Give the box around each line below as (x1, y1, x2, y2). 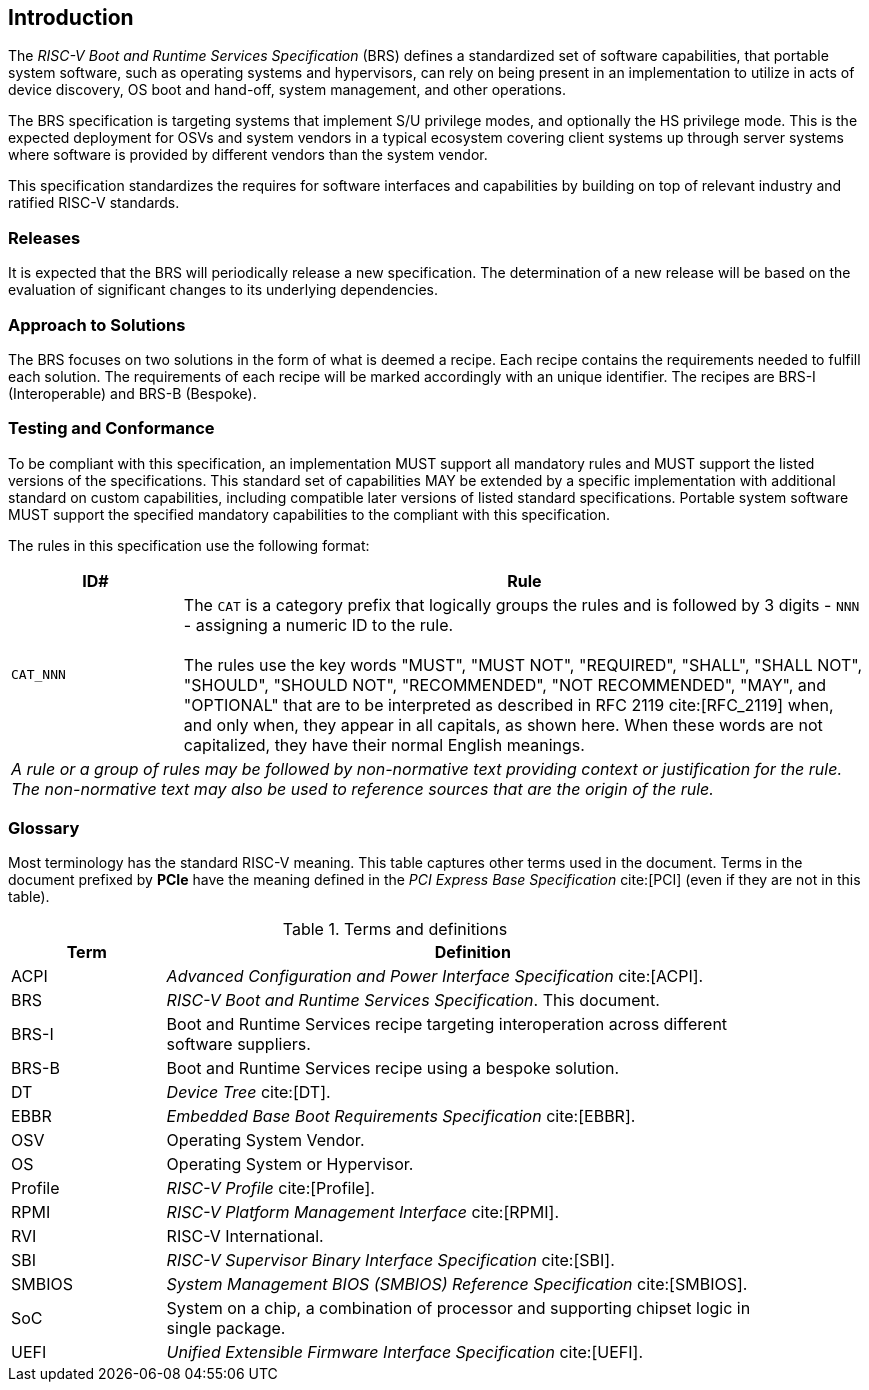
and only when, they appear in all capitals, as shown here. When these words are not (183, 714, 823, 735)
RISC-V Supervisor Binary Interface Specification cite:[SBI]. (166, 1250, 615, 1271)
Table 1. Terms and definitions (282, 919, 508, 940)
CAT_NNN (11, 667, 66, 683)
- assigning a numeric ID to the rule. (183, 614, 454, 635)
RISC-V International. (166, 1226, 324, 1247)
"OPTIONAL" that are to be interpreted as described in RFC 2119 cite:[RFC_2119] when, (183, 694, 834, 715)
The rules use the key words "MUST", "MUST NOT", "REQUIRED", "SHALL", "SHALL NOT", (183, 654, 863, 675)
